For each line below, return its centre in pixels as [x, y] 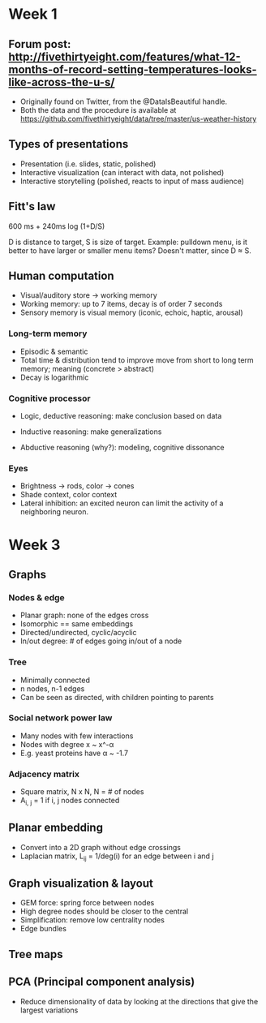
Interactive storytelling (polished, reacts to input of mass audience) [132, 181]
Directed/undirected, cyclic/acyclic [78, 633]
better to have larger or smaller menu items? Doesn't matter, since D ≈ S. [130, 250]
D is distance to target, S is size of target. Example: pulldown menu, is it [128, 242]
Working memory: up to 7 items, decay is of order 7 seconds [121, 304]
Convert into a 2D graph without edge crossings [100, 847]
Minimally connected [55, 680]
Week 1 [33, 14]
